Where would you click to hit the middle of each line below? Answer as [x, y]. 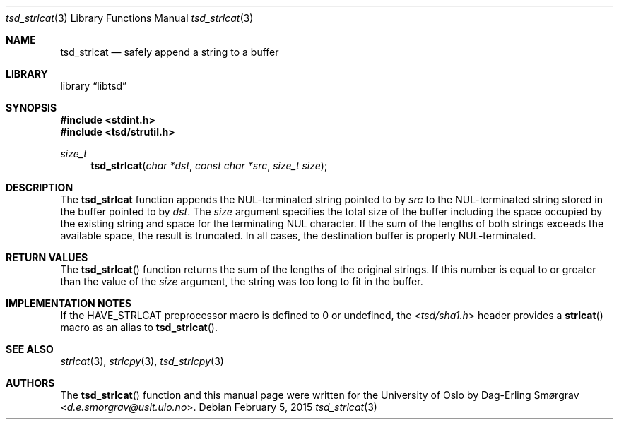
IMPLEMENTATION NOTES [69, 303]
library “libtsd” [94, 86]
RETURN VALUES [47, 257]
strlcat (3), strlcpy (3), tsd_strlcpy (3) [142, 361]
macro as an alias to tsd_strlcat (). [139, 327]
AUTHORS [30, 383]
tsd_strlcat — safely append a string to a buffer [170, 52]
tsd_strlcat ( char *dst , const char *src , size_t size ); [209, 166]
